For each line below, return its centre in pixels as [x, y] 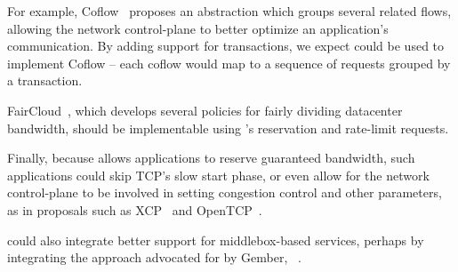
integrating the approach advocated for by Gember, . [154, 257]
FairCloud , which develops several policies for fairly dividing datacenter [205, 110]
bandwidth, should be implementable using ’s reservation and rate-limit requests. [228, 128]
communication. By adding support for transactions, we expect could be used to [226, 46]
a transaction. [45, 80]
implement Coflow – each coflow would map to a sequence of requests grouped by [229, 63]
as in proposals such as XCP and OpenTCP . [135, 209]
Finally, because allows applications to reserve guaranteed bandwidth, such [211, 158]
